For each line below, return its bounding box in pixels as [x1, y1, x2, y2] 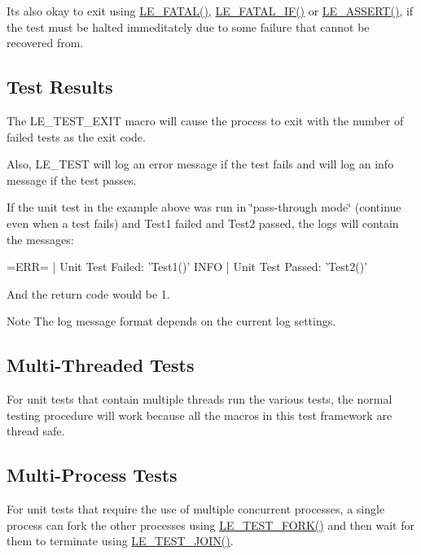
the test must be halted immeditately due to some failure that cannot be [7, 18, 370, 35]
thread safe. [7, 422, 65, 439]
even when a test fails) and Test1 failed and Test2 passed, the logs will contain [7, 214, 399, 231]
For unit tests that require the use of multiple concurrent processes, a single [7, 500, 385, 518]
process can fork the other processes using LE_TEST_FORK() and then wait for [7, 516, 414, 533]
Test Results [7, 74, 113, 99]
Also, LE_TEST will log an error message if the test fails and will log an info [7, 155, 394, 173]
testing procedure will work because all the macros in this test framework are [7, 406, 392, 423]
